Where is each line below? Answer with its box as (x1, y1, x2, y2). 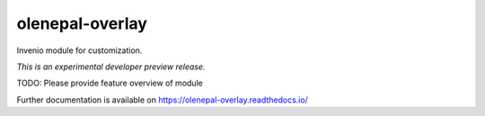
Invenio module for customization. (16, 45, 143, 56)
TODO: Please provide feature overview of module (16, 77, 204, 89)
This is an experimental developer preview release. (16, 61, 206, 72)
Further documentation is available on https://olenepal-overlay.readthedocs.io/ (16, 94, 309, 105)
